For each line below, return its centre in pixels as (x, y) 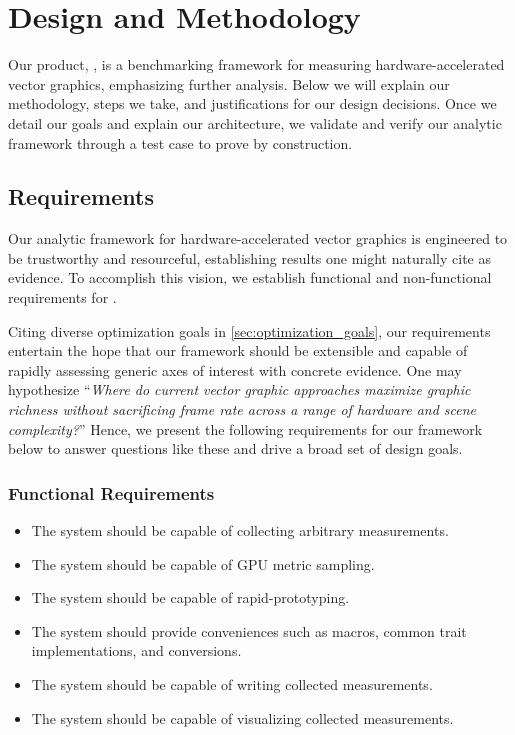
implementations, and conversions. (136, 650)
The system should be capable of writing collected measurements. (232, 684)
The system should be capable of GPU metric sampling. (203, 563)
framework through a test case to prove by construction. (180, 142)
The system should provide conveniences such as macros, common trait (249, 630)
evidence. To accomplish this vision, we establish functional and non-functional (250, 277)
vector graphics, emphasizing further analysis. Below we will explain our (229, 83)
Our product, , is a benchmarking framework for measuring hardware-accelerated (256, 64)
